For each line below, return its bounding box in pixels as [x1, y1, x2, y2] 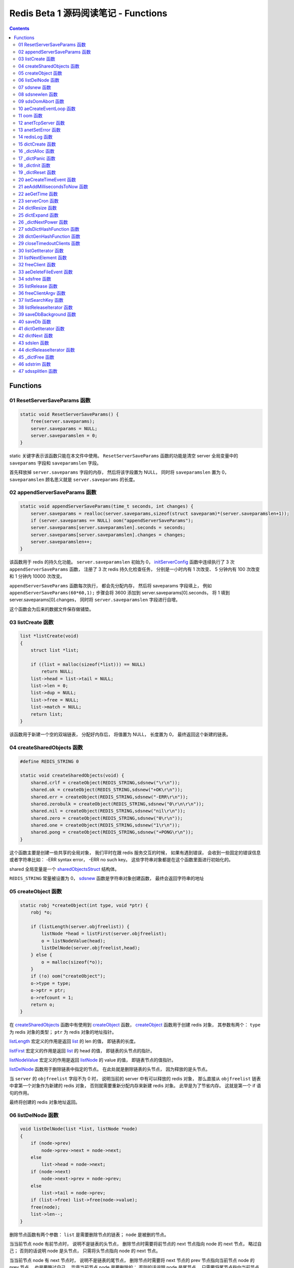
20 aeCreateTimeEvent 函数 [18, 177, 76, 183]
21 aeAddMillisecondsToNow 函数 [18, 184, 89, 190]
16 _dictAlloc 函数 [18, 148, 55, 154]
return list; [30, 711, 63, 717]
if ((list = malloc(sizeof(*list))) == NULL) [30, 661, 146, 667]
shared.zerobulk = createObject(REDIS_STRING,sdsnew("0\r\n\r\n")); [30, 801, 204, 806]
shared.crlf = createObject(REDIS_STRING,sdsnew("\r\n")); [30, 780, 181, 786]
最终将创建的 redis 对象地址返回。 [9, 1099, 80, 1105]
